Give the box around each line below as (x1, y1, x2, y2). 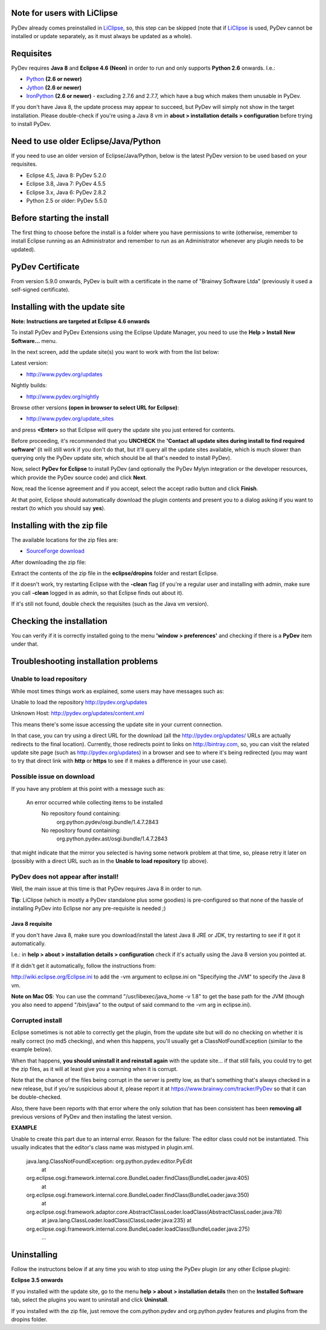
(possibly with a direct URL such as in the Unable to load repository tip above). (11, 857, 208, 865)
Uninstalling (11, 1250, 58, 1260)
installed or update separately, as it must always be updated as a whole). (11, 32, 193, 39)
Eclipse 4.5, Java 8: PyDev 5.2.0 (26, 171, 107, 179)
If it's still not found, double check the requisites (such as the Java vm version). (11, 600, 209, 608)
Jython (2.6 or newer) (26, 84, 81, 91)
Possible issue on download (11, 772, 95, 781)
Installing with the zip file (11, 520, 108, 531)
